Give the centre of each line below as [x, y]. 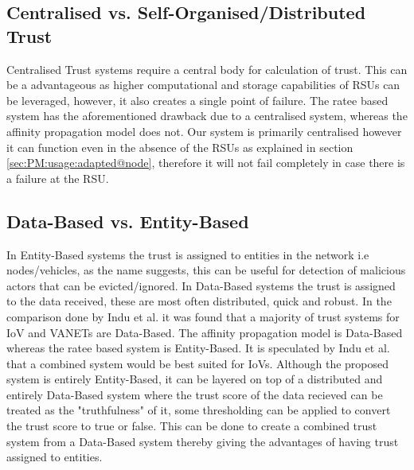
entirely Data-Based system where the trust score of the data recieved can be [195, 394]
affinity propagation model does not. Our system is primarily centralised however [204, 131]
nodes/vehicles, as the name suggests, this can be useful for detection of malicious [206, 270]
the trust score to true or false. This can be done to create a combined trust [192, 426]
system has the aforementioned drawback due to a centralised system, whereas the [207, 116]
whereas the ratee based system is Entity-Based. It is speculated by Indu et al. [198, 348]
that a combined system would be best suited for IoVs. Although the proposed [198, 363]
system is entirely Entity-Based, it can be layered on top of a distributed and [195, 379]
